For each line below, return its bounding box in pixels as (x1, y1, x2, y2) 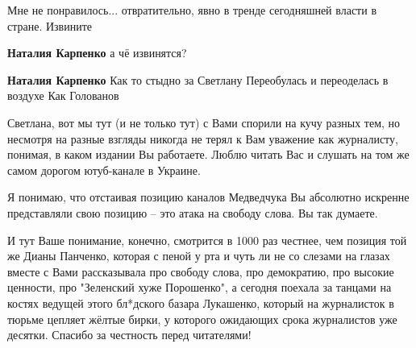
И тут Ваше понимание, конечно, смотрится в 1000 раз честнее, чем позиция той (7, 231, 407, 248)
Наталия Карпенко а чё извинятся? (7, 44, 187, 61)
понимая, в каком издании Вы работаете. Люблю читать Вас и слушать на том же (7, 146, 410, 163)
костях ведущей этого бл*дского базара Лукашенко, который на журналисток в (7, 294, 394, 311)
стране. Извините (7, 17, 93, 34)
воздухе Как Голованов (7, 87, 119, 104)
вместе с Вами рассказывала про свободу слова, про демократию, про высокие (7, 263, 394, 280)
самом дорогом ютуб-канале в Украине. (7, 161, 201, 178)
